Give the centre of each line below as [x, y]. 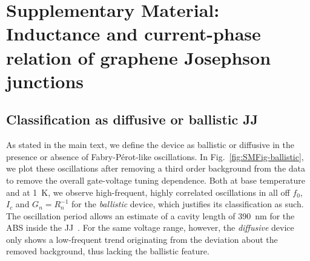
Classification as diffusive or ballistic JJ [132, 119]
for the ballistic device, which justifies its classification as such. [188, 204]
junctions [45, 81]
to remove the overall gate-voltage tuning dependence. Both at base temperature [156, 180]
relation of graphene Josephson [139, 57]
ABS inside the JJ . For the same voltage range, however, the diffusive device [150, 227]
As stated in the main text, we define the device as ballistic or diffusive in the [150, 145]
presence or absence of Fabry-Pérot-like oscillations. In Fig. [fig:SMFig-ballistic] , [155, 156]
